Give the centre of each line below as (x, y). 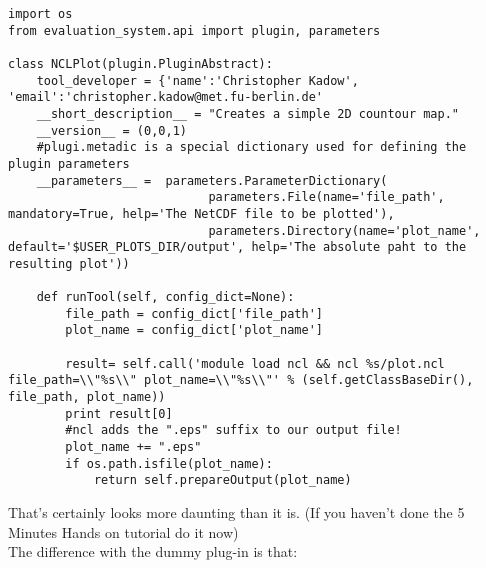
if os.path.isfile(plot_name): (169, 463)
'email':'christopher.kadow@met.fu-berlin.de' (165, 97)
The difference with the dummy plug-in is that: (153, 551)
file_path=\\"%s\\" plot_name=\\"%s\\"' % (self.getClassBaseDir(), (241, 380)
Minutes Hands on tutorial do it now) (123, 531)
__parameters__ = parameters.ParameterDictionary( (212, 180)
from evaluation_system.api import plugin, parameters (194, 30)
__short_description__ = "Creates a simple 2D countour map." (248, 113)
